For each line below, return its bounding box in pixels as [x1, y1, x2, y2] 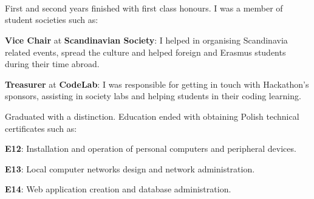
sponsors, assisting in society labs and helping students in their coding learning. [5, 90, 301, 102]
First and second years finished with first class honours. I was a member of [5, 1, 283, 14]
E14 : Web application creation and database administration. [5, 183, 231, 195]
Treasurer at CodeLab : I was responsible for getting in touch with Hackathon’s [5, 77, 309, 90]
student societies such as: [5, 13, 98, 26]
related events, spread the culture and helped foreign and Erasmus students [5, 45, 286, 58]
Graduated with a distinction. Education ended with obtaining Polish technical [5, 109, 299, 122]
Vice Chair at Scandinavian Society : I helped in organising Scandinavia [5, 33, 288, 46]
